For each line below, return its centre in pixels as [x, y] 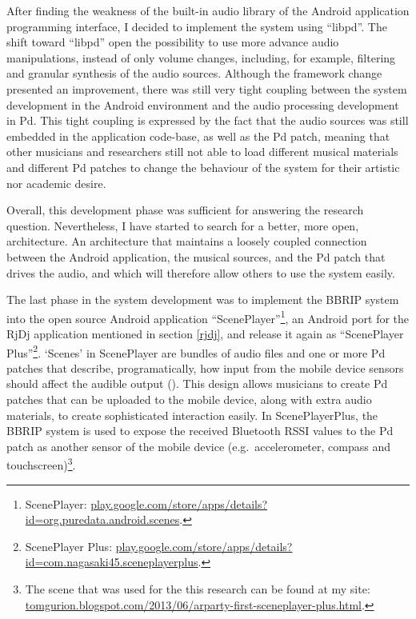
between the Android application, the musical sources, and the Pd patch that [196, 256]
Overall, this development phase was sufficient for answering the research [185, 210]
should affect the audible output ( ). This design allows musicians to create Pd [197, 383]
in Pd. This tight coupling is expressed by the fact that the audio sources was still [208, 120]
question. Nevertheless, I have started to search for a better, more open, [183, 225]
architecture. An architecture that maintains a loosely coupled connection [187, 241]
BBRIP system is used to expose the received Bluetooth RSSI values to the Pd [200, 431]
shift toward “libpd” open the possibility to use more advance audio [173, 42]
